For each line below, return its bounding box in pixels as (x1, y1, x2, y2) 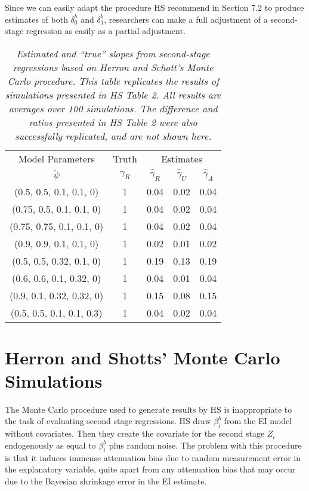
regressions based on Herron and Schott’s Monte (13, 60, 214, 74)
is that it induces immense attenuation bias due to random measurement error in (5, 451, 301, 464)
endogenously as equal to (5, 438, 96, 451)
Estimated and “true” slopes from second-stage (16, 46, 210, 60)
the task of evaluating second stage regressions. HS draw (5, 415, 211, 427)
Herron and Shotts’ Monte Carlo (5, 345, 280, 369)
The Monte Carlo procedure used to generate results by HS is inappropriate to (5, 403, 292, 415)
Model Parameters (18, 151, 95, 165)
